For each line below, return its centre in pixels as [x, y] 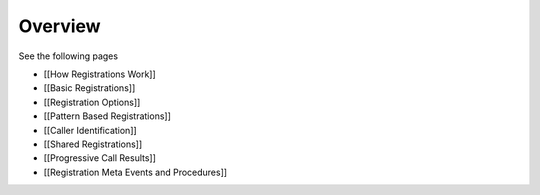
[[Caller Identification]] [90, 130]
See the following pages [68, 56]
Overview [59, 26]
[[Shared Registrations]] [93, 144]
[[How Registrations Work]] [100, 74]
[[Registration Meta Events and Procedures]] [135, 172]
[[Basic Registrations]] [89, 88]
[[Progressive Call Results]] [100, 158]
